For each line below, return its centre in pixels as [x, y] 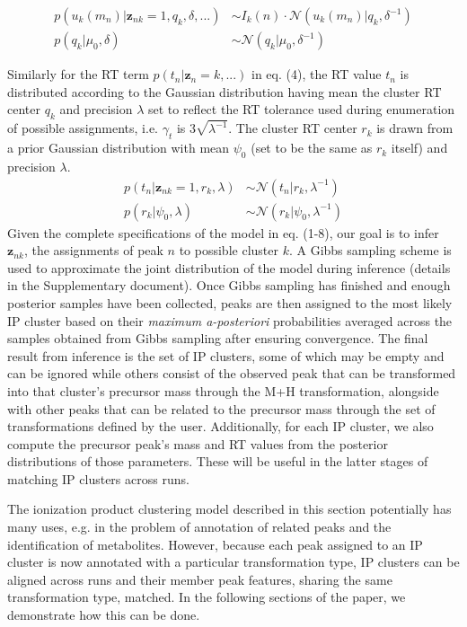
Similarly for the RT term [78, 74]
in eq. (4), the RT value [317, 74]
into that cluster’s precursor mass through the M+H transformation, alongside [223, 390]
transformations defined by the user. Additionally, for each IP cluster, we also [220, 426]
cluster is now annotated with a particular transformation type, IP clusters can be [233, 562]
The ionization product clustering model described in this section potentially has [229, 509]
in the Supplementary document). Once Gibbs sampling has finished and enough [229, 285]
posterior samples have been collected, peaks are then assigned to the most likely [230, 302]
